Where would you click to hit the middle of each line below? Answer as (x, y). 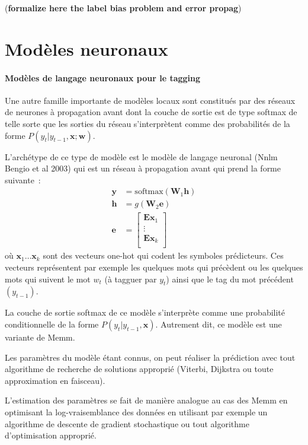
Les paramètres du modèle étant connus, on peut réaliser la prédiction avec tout (150, 357)
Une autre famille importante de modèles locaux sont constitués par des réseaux (150, 100)
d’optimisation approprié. (51, 435)
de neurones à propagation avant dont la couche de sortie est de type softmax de (151, 112)
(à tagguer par (131, 279)
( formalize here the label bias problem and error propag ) (123, 8)
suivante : (23, 179)
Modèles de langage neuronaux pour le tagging (103, 77)
